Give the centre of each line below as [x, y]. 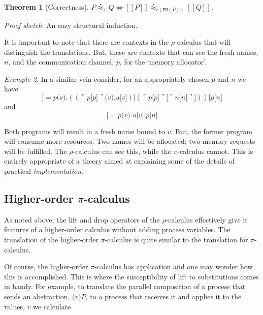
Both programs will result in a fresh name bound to [85, 131]
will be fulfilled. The [36, 151]
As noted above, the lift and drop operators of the [82, 219]
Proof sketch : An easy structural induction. [71, 25]
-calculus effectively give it [207, 219]
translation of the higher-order [51, 240]
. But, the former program [211, 131]
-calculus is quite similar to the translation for [176, 240]
